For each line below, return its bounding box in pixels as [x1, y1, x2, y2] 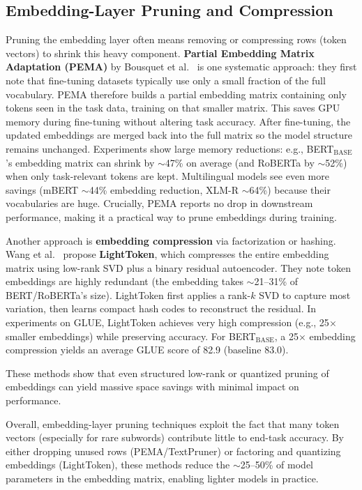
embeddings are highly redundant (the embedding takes [6, 274, 243, 289]
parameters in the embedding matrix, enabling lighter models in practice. [6, 471, 319, 486]
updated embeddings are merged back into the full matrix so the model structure [6, 128, 353, 142]
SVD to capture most [259, 287, 351, 302]
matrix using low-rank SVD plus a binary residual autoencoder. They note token [6, 260, 351, 275]
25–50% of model [240, 457, 313, 472]
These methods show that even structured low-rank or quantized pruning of [6, 365, 329, 380]
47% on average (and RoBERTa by [165, 155, 315, 169]
